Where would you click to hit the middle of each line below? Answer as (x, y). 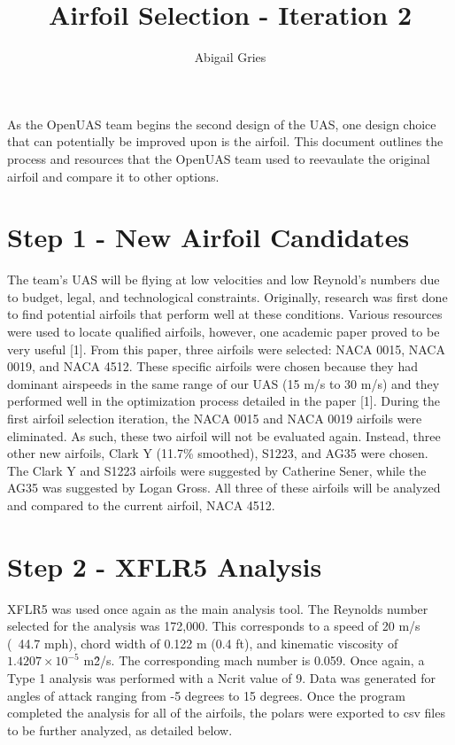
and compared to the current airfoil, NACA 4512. (141, 504)
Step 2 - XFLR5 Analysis (165, 566)
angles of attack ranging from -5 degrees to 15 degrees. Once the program (206, 695)
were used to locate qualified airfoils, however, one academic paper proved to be (224, 331)
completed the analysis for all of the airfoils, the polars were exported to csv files (226, 713)
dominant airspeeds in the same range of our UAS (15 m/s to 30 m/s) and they (224, 383)
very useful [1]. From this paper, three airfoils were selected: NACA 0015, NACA (226, 349)
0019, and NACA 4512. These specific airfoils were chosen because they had (212, 366)
